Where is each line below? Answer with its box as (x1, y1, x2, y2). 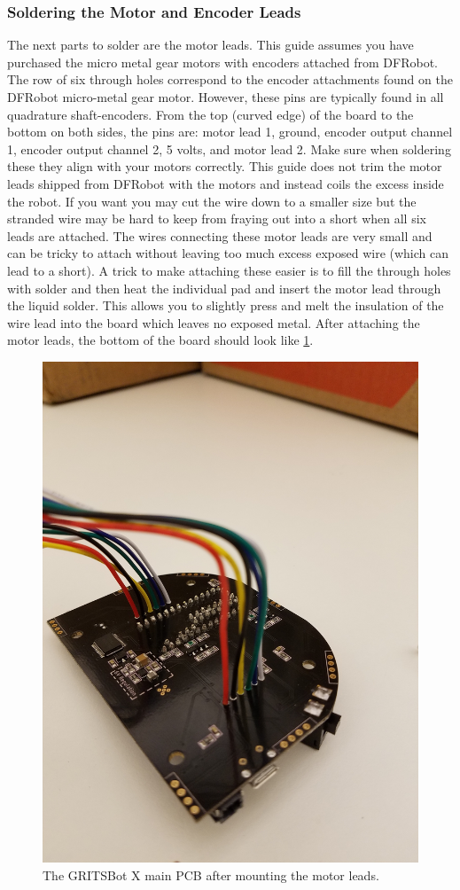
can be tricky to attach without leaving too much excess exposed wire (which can (7, 244, 449, 262)
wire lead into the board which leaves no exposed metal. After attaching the (7, 313, 420, 332)
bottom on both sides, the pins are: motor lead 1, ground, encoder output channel (7, 122, 453, 141)
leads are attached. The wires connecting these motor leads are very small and (7, 226, 433, 245)
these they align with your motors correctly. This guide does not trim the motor (7, 157, 442, 176)
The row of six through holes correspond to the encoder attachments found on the (7, 70, 453, 89)
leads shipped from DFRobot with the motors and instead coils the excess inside (7, 174, 444, 192)
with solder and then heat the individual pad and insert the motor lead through (7, 278, 441, 297)
